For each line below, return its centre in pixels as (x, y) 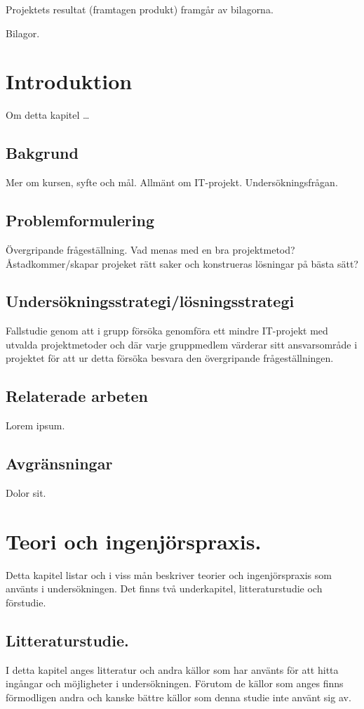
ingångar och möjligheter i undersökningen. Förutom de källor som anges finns (175, 683)
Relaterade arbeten (77, 396)
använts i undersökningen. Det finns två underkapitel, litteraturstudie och (164, 588)
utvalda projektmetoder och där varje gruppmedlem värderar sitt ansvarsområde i (182, 344)
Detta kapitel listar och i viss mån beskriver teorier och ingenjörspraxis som (169, 574)
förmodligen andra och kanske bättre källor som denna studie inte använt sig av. (178, 697)
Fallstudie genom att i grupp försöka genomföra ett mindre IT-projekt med (167, 331)
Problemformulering (80, 220)
